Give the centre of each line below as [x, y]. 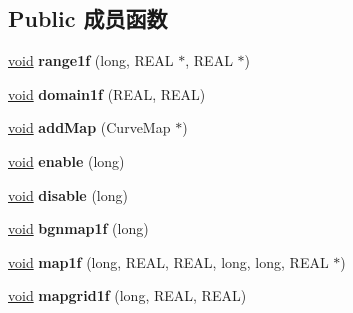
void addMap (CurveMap [89, 127]
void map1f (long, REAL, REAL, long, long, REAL [168, 261]
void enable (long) [66, 160]
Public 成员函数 [88, 18]
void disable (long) [68, 194]
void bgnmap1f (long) [78, 228]
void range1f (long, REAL [91, 60]
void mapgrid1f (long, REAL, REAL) [127, 295]
